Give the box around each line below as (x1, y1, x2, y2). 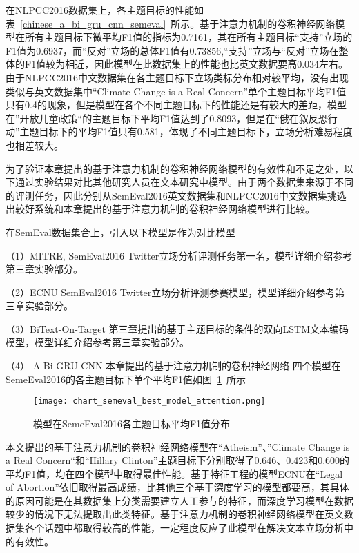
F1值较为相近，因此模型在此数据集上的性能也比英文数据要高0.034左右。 (24, 57, 349, 71)
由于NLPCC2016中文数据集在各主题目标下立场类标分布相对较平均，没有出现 (6, 70, 349, 84)
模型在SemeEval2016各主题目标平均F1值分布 (33, 416, 231, 430)
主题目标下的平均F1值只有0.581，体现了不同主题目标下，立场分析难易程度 (19, 124, 353, 139)
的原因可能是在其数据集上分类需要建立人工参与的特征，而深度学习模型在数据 (6, 493, 353, 507)
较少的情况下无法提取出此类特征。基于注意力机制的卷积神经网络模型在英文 (6, 507, 344, 521)
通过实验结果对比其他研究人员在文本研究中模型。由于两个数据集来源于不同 (14, 175, 353, 189)
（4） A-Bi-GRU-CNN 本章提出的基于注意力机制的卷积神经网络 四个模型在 (6, 358, 341, 373)
